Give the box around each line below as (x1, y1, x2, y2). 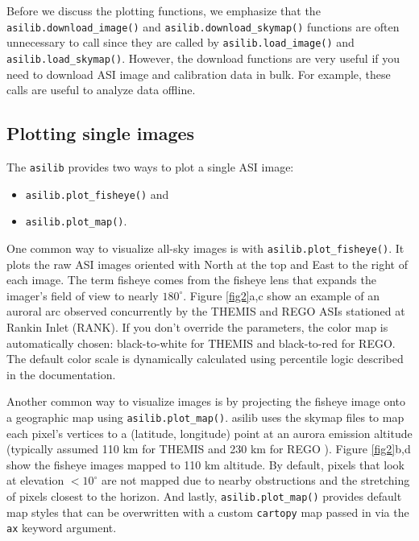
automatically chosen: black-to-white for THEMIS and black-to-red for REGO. (6, 334, 396, 351)
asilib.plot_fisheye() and (25, 185, 169, 202)
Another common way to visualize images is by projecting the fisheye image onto (6, 393, 405, 410)
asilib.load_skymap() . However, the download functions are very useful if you (6, 49, 400, 66)
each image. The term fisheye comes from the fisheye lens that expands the (6, 271, 376, 288)
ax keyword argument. (6, 519, 117, 536)
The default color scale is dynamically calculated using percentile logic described (6, 350, 404, 367)
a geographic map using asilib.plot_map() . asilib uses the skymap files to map (6, 408, 404, 425)
